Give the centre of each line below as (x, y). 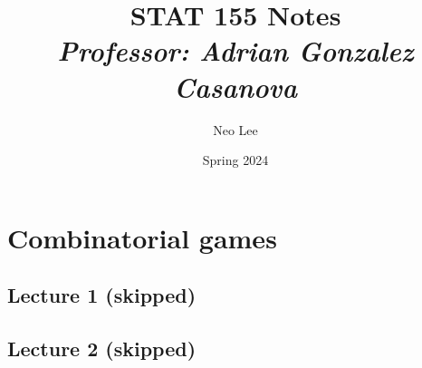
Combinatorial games (142, 237)
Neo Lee (235, 129)
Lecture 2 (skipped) (102, 349)
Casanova (235, 86)
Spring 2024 (235, 160)
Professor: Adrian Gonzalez (235, 51)
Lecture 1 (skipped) (102, 295)
